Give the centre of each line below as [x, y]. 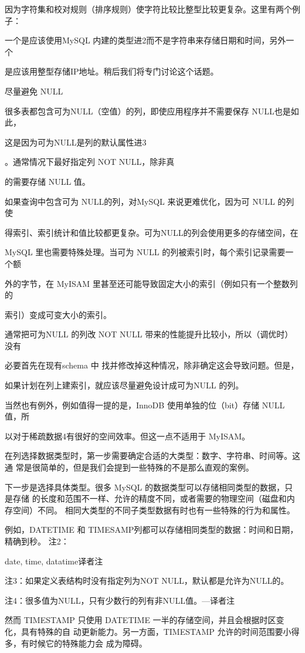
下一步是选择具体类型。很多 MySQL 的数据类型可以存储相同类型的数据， [145, 487]
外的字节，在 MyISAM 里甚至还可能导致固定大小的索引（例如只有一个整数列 [151, 283]
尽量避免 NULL [34, 91]
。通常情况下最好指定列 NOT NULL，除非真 [90, 162]
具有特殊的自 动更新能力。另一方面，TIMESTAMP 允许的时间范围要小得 [160, 631]
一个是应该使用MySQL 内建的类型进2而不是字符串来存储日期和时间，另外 [145, 40]
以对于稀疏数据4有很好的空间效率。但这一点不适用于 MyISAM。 [128, 436]
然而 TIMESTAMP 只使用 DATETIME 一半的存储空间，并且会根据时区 [140, 620]
